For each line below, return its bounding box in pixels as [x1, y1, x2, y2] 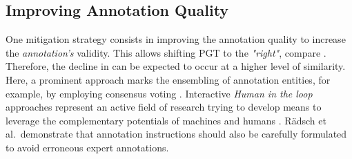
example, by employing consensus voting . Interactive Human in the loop [6, 86, 313, 100]
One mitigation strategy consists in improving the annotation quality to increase [6, 32, 346, 46]
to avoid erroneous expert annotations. [6, 140, 169, 154]
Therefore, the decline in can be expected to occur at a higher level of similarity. [6, 59, 346, 73]
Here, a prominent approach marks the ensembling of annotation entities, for [6, 72, 331, 86]
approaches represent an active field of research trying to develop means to [6, 100, 322, 114]
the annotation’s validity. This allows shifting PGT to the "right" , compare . [6, 45, 326, 59]
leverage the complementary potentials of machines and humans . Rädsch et [6, 113, 326, 127]
